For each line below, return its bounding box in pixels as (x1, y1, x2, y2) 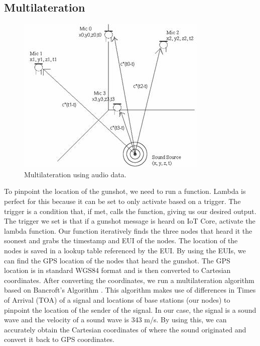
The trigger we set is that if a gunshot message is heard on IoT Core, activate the (4, 216, 255, 226)
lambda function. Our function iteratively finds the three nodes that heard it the (4, 225, 252, 236)
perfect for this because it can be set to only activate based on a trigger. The (4, 195, 241, 206)
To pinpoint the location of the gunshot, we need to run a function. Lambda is (4, 186, 246, 196)
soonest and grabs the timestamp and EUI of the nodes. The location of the (4, 235, 238, 246)
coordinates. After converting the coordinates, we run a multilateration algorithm (4, 274, 254, 285)
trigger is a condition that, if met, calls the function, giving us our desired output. (4, 205, 256, 216)
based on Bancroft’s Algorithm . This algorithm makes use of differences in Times (4, 285, 256, 295)
